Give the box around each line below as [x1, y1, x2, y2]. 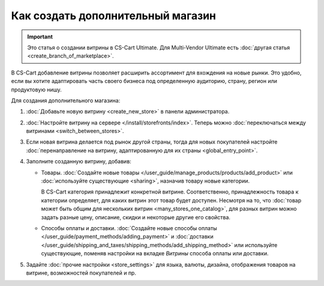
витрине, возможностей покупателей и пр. [26, 269, 136, 276]
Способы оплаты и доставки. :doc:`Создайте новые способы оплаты [41, 224, 217, 231]
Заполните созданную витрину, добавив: [26, 158, 131, 165]
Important [27, 33, 53, 40]
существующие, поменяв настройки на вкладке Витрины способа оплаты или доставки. [41, 250, 269, 257]
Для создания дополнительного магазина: [11, 97, 121, 104]
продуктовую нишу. [11, 86, 62, 93]
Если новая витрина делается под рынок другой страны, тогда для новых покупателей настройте [26, 138, 278, 145]
